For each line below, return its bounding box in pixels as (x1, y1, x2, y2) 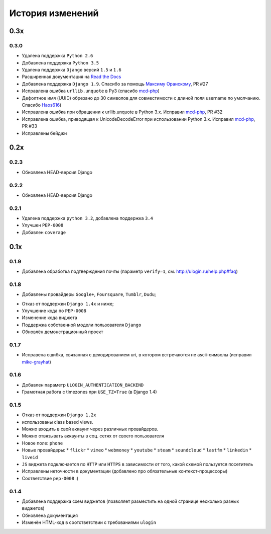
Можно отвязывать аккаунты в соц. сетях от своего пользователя (22, 433, 164, 439)
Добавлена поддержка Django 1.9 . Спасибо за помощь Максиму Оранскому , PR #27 (22, 81, 208, 87)
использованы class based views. (22, 419, 93, 425)
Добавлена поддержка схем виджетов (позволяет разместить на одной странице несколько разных (22, 498, 239, 504)
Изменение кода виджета (22, 315, 77, 321)
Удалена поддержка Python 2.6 (22, 53, 93, 59)
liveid (22, 454, 38, 460)
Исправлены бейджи (22, 130, 67, 136)
